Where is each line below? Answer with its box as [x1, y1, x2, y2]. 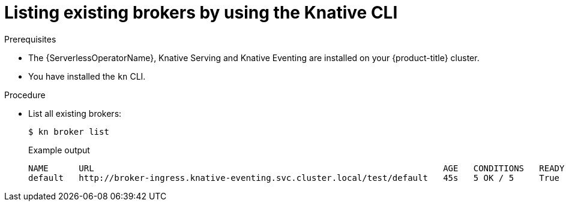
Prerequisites [4, 34, 56, 44]
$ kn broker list [28, 126, 109, 137]
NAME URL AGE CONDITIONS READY [28, 163, 565, 173]
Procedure [4, 89, 46, 100]
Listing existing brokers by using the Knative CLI [4, 2, 398, 23]
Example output [28, 144, 90, 155]
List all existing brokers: [28, 108, 122, 119]
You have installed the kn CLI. [28, 71, 146, 81]
